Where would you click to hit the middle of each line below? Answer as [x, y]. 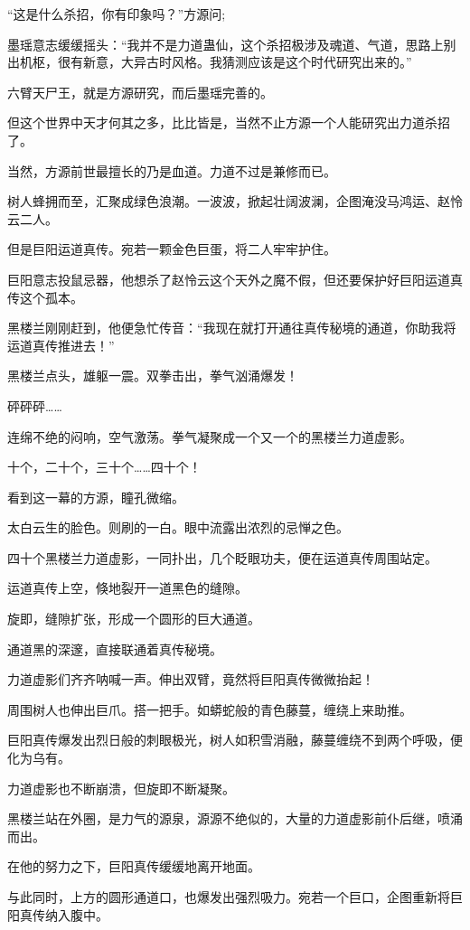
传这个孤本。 [45, 297]
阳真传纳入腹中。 [58, 914]
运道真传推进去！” [61, 345]
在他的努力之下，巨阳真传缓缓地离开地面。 [134, 866]
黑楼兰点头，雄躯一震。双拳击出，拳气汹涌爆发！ [153, 376]
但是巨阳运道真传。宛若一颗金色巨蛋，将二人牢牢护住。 [172, 249]
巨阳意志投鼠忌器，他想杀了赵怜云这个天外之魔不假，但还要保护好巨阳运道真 [235, 279]
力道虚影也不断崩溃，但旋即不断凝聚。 [121, 788]
